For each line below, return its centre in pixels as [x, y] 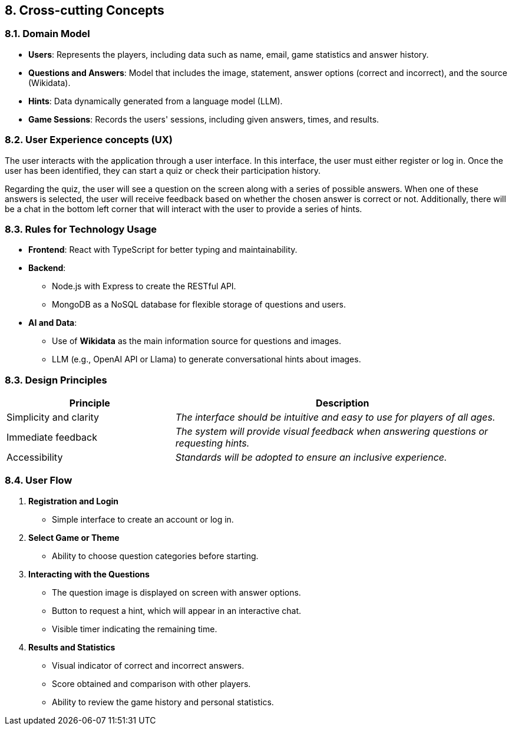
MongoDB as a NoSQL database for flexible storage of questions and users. [199, 305]
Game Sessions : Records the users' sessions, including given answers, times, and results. [204, 119]
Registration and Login [73, 501]
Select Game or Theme [74, 537]
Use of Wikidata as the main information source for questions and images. [197, 341]
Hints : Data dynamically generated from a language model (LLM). [156, 101]
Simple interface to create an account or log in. [143, 519]
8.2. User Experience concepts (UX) [89, 140]
